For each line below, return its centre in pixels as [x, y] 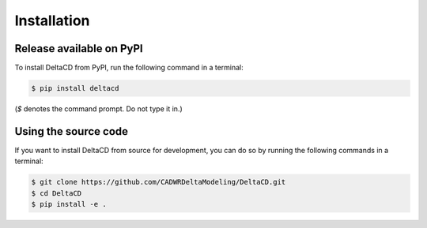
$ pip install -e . [69, 204]
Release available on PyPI [79, 49]
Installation [52, 21]
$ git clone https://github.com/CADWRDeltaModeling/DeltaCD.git [159, 182]
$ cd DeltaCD [57, 193]
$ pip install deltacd [75, 88]
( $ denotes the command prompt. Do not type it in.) [98, 109]
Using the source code [72, 131]
